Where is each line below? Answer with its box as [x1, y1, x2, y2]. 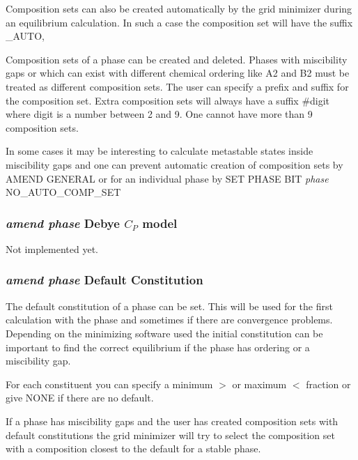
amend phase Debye [6, 214, 120, 231]
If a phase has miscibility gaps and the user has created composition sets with [6, 413, 338, 428]
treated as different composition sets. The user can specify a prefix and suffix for [6, 79, 349, 93]
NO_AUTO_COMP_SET [6, 185, 121, 199]
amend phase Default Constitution [6, 271, 203, 289]
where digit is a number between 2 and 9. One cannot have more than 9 [6, 107, 313, 121]
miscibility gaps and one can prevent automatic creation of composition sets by [6, 157, 343, 171]
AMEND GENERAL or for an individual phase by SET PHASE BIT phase [6, 171, 329, 185]
